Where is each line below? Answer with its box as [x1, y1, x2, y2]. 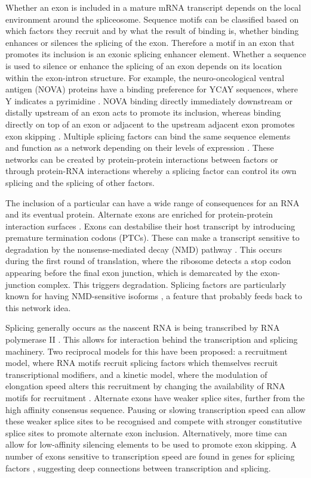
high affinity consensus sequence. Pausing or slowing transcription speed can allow [5, 403, 306, 415]
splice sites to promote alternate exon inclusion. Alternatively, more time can [5, 426, 287, 439]
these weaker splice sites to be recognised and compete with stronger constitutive [5, 415, 302, 427]
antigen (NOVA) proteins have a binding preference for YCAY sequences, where [5, 83, 298, 95]
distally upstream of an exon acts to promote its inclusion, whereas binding [5, 106, 281, 119]
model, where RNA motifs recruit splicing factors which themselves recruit [5, 356, 278, 369]
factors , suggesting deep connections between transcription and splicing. [5, 461, 271, 474]
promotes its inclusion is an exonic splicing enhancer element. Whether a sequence [5, 48, 306, 60]
